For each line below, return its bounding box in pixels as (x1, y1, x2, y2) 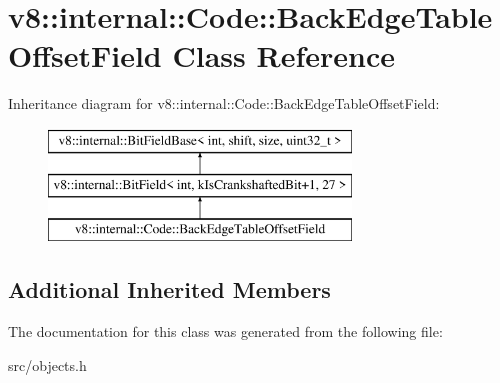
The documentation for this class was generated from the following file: (8, 321, 443, 342)
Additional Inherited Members (8, 274, 331, 305)
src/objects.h (8, 354, 87, 375)
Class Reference (172, 35, 395, 76)
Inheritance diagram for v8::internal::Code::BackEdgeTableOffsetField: (8, 93, 440, 114)
